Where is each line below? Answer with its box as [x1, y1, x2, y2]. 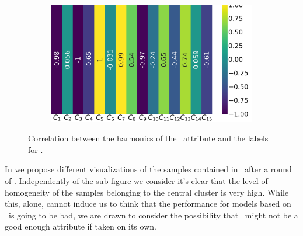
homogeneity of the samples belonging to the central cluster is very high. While [5, 186, 289, 198]
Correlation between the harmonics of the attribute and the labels [28, 132, 269, 144]
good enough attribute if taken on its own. [5, 220, 156, 232]
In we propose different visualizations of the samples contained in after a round [5, 163, 292, 175]
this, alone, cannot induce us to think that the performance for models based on [5, 197, 291, 210]
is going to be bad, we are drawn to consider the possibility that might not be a [8, 209, 298, 221]
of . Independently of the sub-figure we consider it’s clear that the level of [5, 174, 268, 186]
